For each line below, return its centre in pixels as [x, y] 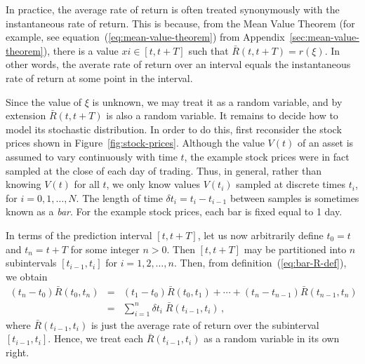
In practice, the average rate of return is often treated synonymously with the [173, 9]
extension [26, 115]
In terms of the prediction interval [79, 235]
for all [87, 184]
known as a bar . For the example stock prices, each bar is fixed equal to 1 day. [174, 211]
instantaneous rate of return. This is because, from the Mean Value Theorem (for [180, 23]
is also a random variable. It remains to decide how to [222, 115]
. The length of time [119, 197]
